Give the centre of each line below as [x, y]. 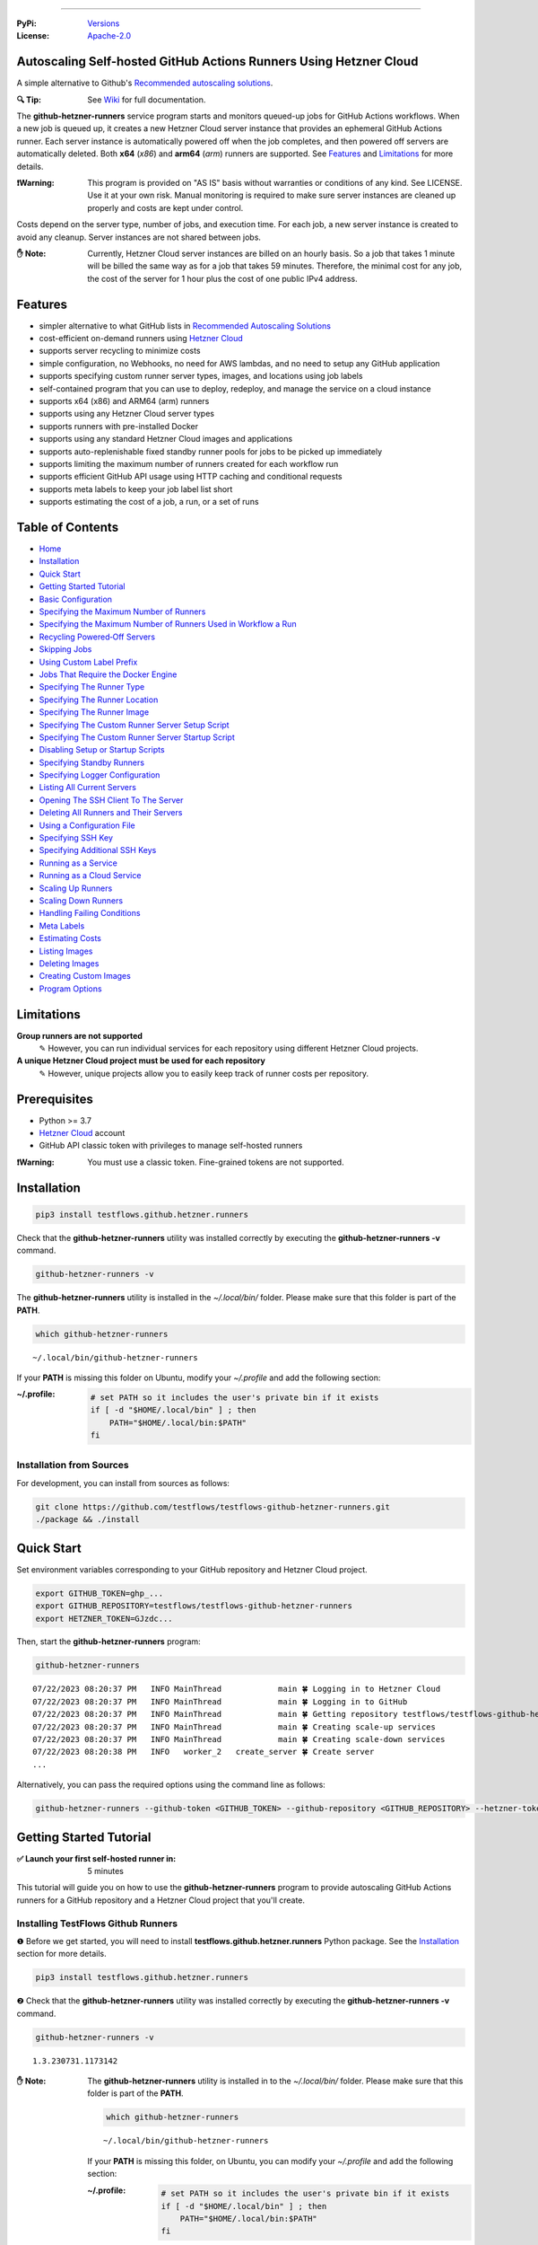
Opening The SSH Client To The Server [111, 800]
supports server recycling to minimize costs [120, 351]
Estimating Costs [70, 938]
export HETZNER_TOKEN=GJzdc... [104, 1618]
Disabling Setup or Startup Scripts [102, 750]
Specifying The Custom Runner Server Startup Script [137, 737]
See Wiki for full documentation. [147, 100]
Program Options [70, 989]
